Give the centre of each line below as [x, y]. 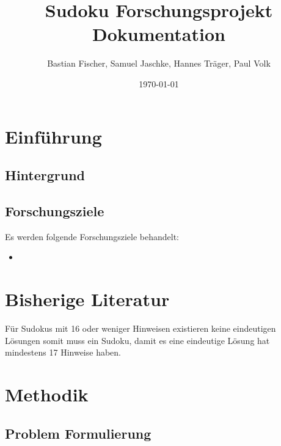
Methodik [47, 394]
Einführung [53, 136]
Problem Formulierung [78, 433]
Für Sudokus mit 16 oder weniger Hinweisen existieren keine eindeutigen [140, 328]
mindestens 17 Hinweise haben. [63, 352]
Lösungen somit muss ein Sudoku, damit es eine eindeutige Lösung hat [137, 340]
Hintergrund [45, 175]
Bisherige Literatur [87, 299]
